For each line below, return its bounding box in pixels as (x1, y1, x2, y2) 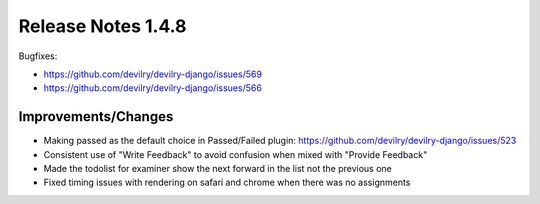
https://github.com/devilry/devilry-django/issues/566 (43, 82, 262, 94)
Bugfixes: (18, 50, 58, 62)
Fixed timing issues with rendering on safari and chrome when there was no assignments (43, 176, 411, 189)
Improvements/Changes (18, 108, 174, 125)
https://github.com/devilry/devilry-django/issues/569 (43, 68, 262, 80)
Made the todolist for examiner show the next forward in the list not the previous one (43, 163, 392, 175)
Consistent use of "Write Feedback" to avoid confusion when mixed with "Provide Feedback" (43, 148, 428, 160)
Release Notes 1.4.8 (18, 15, 187, 37)
